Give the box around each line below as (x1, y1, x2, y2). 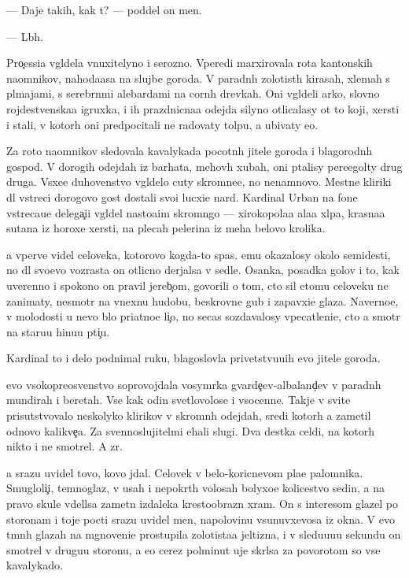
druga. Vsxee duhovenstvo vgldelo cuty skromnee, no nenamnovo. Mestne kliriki (6, 173, 392, 190)
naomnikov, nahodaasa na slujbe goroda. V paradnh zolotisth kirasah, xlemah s (6, 69, 390, 86)
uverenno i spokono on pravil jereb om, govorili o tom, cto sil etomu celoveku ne (6, 276, 389, 293)
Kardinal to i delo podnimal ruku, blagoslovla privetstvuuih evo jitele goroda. (6, 350, 381, 366)
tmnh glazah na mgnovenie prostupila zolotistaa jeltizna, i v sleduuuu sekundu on (6, 526, 401, 543)
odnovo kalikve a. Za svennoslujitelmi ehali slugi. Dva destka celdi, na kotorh (6, 422, 375, 439)
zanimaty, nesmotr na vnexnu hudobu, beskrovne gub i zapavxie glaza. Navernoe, (6, 292, 399, 309)
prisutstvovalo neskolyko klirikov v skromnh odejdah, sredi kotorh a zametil (6, 407, 371, 424)
